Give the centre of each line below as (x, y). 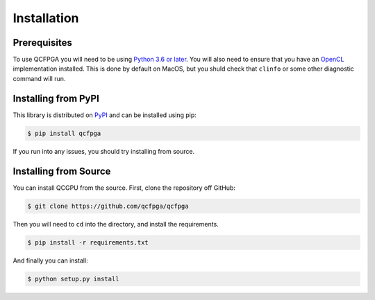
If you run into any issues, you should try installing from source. (103, 151)
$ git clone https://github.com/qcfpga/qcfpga (108, 206)
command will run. (39, 78)
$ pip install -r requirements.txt (88, 242)
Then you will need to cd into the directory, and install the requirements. (116, 224)
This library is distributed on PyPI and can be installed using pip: (105, 115)
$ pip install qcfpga (64, 133)
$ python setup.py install (73, 279)
